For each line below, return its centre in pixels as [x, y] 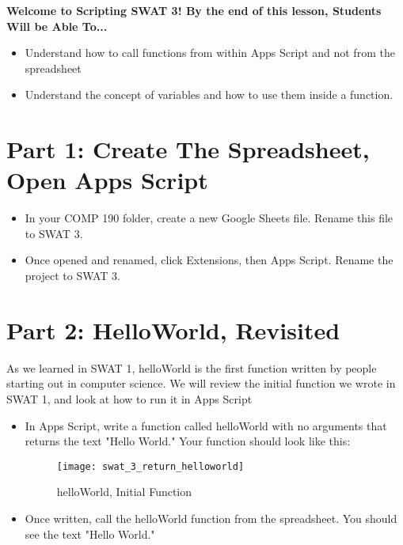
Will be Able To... [57, 26]
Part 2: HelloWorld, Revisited [173, 329]
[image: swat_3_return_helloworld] [150, 466]
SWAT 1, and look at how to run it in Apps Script [129, 398]
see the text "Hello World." [90, 534]
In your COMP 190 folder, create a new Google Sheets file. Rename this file [209, 218]
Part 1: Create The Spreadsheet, [188, 149]
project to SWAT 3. [73, 276]
